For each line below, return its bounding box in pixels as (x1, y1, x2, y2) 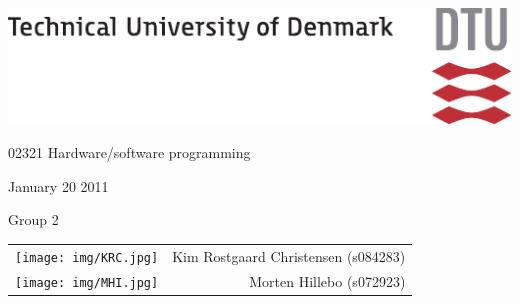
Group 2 (8, 209, 59, 230)
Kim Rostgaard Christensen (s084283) (172, 245, 406, 266)
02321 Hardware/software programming (8, 142, 251, 163)
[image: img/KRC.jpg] (15, 250, 159, 265)
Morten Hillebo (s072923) (249, 270, 406, 291)
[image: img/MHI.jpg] (15, 275, 159, 290)
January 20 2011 (8, 175, 109, 196)
